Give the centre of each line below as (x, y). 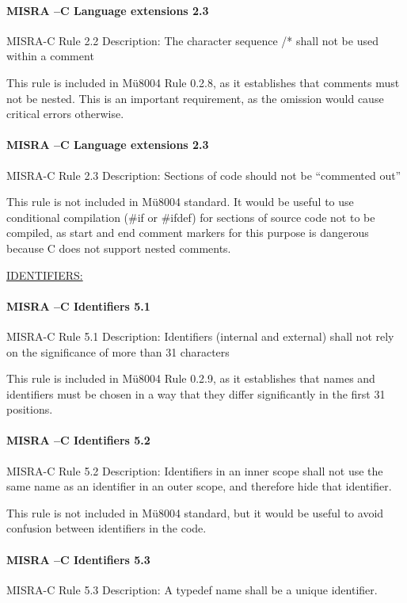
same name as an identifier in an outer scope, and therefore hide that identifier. (199, 486)
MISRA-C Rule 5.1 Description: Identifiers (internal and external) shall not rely (200, 336)
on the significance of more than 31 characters (118, 351)
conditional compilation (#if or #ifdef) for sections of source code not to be (191, 217)
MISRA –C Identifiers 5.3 (78, 559)
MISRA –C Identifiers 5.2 (78, 440)
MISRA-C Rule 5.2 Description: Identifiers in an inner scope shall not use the (195, 470)
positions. (30, 409)
